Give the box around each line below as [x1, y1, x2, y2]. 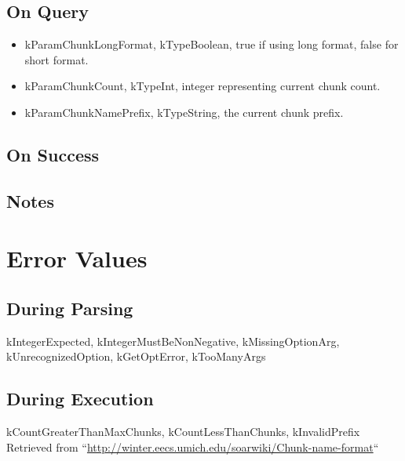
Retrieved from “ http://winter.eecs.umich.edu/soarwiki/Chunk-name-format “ [6, 438, 379, 455]
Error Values [6, 242, 148, 274]
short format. [24, 51, 89, 67]
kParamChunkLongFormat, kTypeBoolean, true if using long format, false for [24, 36, 399, 53]
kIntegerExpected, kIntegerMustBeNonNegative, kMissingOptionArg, [6, 332, 340, 349]
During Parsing [6, 296, 133, 320]
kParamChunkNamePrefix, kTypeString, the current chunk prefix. [24, 103, 344, 120]
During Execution [6, 387, 154, 411]
